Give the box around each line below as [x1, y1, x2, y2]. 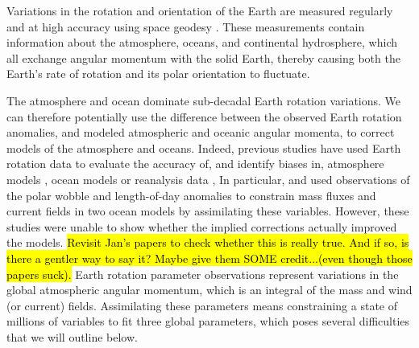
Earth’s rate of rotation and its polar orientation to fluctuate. [6, 65, 310, 82]
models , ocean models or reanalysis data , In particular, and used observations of [6, 170, 410, 187]
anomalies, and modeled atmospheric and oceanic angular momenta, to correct [6, 124, 395, 141]
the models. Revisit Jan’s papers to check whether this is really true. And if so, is [6, 234, 409, 251]
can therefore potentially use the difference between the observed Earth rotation [6, 108, 402, 125]
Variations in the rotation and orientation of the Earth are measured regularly [6, 2, 393, 18]
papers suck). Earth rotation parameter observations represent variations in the [6, 265, 399, 282]
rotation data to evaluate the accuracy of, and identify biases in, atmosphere [6, 155, 384, 172]
